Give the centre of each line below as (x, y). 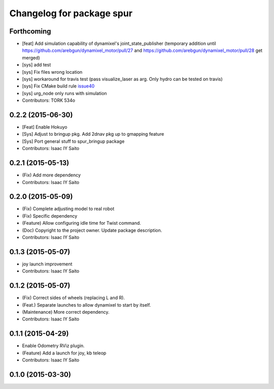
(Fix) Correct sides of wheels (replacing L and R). (74, 298)
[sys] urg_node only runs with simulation (64, 93)
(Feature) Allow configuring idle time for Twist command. (82, 223)
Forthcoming (30, 31)
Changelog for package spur (71, 13)
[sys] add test (37, 65)
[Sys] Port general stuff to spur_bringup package (73, 141)
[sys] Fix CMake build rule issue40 (58, 86)
